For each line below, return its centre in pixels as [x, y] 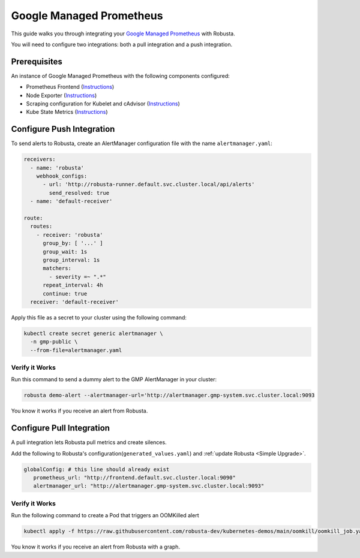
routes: [41, 227]
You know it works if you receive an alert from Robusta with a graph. [95, 547]
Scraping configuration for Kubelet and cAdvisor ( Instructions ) [103, 104]
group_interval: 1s [71, 260]
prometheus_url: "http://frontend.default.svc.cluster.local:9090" [135, 478]
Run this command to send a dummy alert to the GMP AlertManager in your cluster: [114, 379]
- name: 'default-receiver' [71, 201]
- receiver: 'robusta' [70, 235]
